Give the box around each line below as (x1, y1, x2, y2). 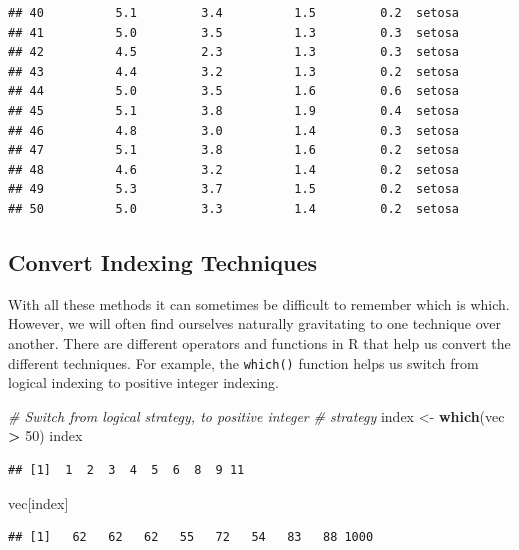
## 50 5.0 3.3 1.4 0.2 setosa (8, 201, 460, 216)
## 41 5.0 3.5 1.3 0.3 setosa (8, 25, 460, 40)
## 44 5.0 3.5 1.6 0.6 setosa (8, 84, 460, 99)
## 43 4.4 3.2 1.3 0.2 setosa (8, 64, 460, 79)
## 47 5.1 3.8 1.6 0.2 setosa (8, 143, 460, 158)
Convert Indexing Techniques (8, 246, 318, 277)
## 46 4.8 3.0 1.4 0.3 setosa (8, 123, 460, 138)
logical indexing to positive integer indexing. (8, 372, 279, 393)
